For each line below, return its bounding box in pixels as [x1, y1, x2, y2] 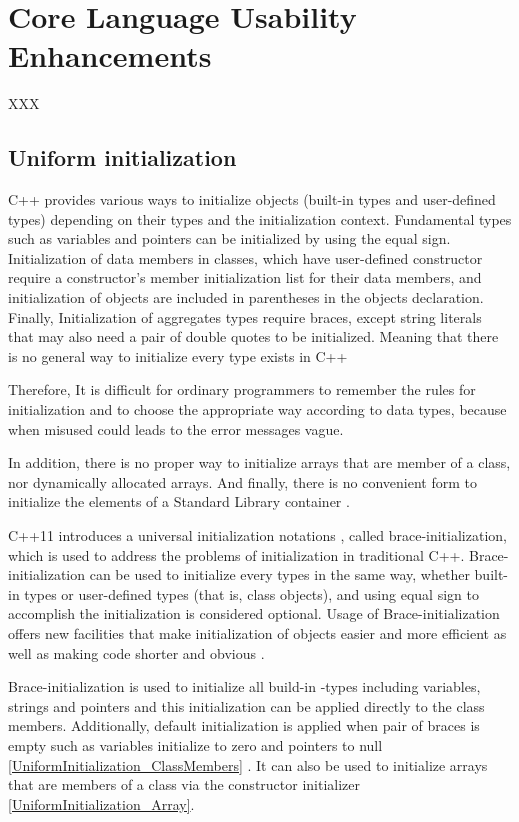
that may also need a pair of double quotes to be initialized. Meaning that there [8, 326, 499, 347]
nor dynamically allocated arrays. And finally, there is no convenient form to [8, 471, 477, 492]
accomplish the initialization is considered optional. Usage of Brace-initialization [8, 603, 500, 624]
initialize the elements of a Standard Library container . [8, 491, 350, 512]
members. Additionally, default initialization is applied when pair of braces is [8, 715, 480, 736]
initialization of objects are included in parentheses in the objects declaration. [8, 287, 484, 308]
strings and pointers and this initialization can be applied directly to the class [8, 695, 485, 716]
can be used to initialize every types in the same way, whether [89, 564, 470, 585]
